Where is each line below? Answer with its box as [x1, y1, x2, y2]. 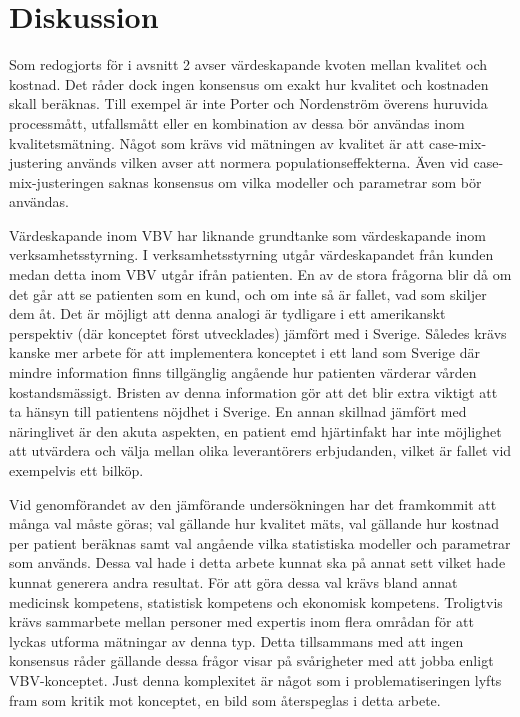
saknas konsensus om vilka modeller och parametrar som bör [108, 171, 482, 192]
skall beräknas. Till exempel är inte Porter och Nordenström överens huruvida [9, 93, 488, 114]
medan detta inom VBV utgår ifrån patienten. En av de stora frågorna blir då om [9, 264, 512, 285]
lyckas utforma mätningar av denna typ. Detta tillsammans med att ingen [9, 630, 464, 651]
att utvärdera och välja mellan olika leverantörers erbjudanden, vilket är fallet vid [9, 440, 512, 461]
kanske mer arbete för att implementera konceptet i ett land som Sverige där [9, 342, 480, 363]
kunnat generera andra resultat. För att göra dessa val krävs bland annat [9, 571, 458, 592]
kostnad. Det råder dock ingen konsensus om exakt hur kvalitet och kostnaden [9, 73, 489, 94]
